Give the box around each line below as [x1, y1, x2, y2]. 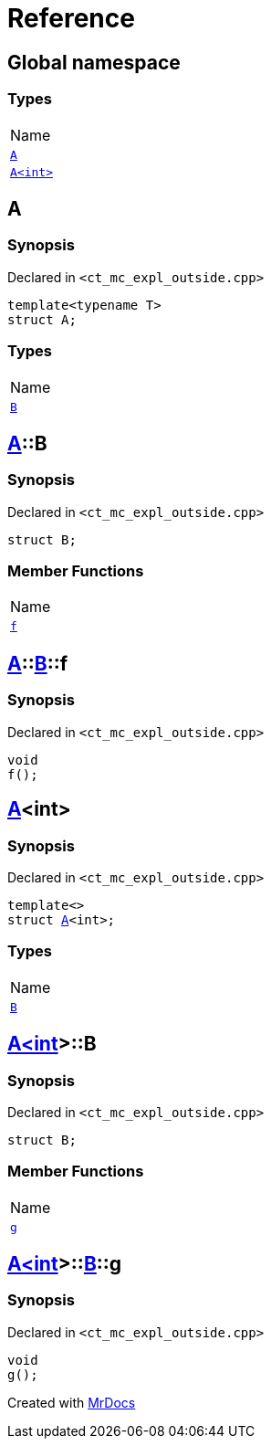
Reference [7, 3, 135, 34]
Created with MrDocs [7, 1394, 136, 1410]
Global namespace [7, 50, 181, 74]
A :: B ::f [7, 651, 68, 675]
